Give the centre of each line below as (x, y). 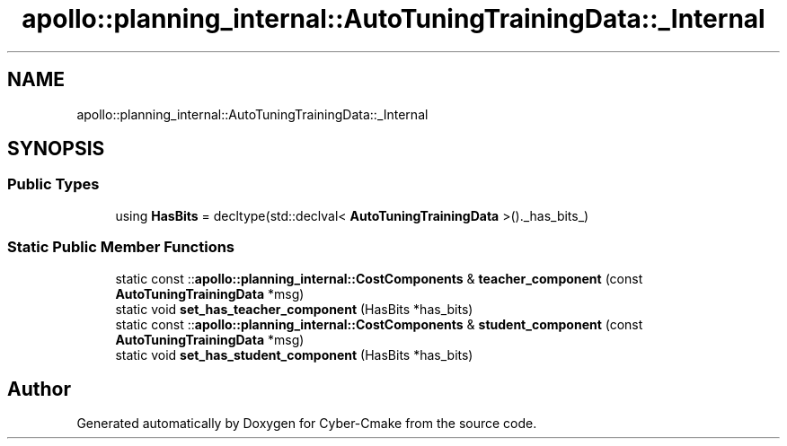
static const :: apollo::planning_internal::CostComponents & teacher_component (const (379, 278)
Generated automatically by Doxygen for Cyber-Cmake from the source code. (307, 424)
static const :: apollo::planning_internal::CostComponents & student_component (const (379, 324)
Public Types (53, 184)
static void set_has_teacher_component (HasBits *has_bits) (294, 309)
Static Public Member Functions (121, 247)
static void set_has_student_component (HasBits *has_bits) (294, 354)
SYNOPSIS (56, 149)
